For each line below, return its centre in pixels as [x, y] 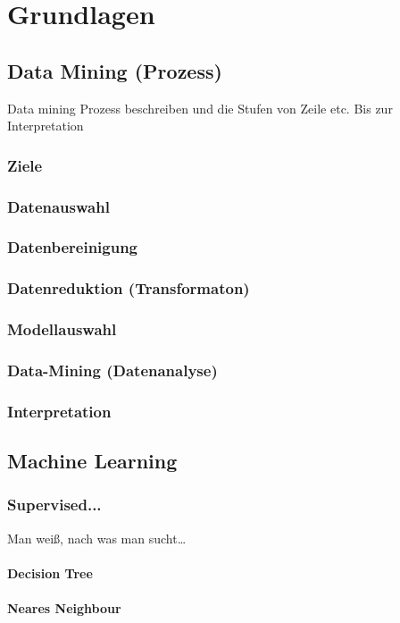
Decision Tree [50, 572]
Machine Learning [92, 461]
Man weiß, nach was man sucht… [97, 538]
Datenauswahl [58, 206]
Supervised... [54, 505]
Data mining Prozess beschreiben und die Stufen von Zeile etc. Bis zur [200, 108]
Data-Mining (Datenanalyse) [112, 370]
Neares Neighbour [64, 608]
